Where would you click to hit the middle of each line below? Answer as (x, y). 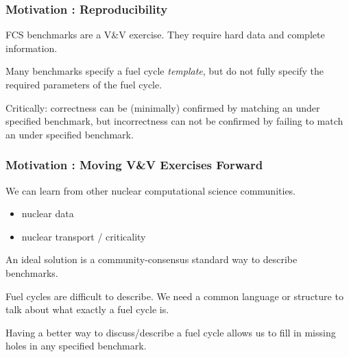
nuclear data (48, 213)
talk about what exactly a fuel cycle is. (87, 309)
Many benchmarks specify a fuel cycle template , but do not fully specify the (165, 71)
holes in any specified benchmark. (76, 346)
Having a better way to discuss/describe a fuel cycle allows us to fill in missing (171, 332)
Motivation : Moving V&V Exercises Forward (134, 165)
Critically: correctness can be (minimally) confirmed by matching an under (163, 107)
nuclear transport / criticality (84, 236)
